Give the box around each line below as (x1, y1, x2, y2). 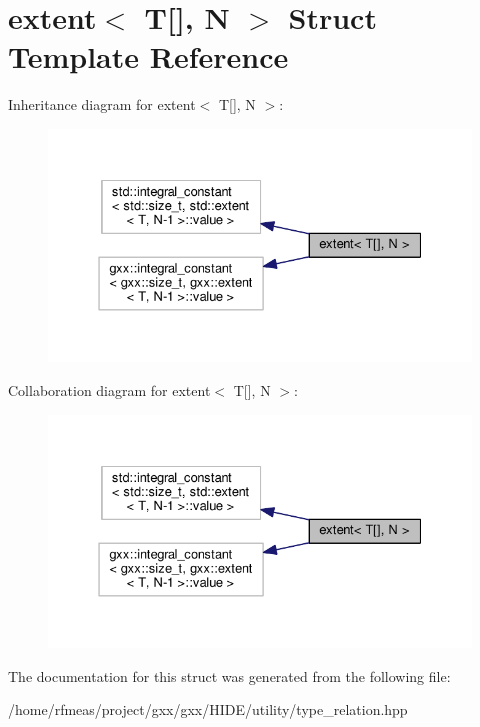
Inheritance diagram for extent (8, 94, 196, 115)
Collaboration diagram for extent (8, 380, 211, 400)
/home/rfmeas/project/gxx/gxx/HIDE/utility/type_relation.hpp (8, 699, 408, 720)
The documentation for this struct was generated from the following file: (8, 665, 451, 686)
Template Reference (8, 36, 289, 77)
